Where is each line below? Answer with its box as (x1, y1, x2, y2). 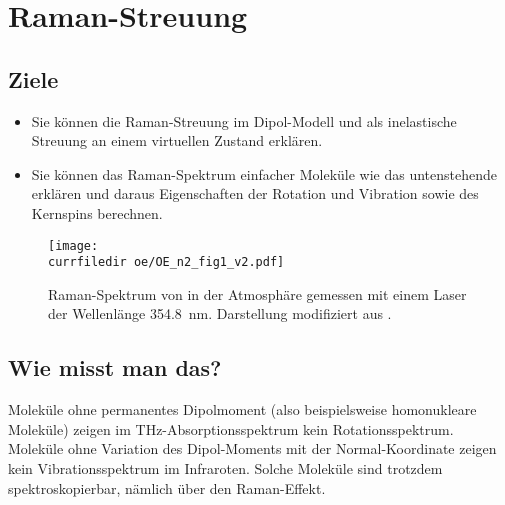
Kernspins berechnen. (31, 202, 163, 223)
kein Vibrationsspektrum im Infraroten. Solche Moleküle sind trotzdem (8, 458, 443, 479)
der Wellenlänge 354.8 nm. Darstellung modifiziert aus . (48, 303, 392, 324)
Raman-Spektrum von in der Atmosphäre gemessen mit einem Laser (48, 283, 467, 304)
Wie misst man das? (8, 352, 222, 383)
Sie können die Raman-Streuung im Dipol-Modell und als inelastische (31, 110, 457, 131)
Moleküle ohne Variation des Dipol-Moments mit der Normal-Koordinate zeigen (8, 438, 497, 459)
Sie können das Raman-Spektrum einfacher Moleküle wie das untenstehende (31, 163, 498, 184)
